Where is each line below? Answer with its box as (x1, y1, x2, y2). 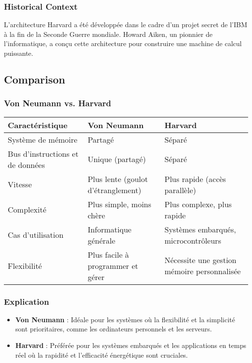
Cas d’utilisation (8, 229, 63, 241)
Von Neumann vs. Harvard (4, 97, 111, 109)
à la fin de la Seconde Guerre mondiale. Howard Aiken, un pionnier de (4, 29, 213, 39)
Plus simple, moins (87, 198, 152, 210)
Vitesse (8, 179, 32, 190)
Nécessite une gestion (164, 254, 236, 266)
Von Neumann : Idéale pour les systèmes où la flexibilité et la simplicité (15, 314, 235, 324)
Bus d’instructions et (8, 148, 79, 159)
